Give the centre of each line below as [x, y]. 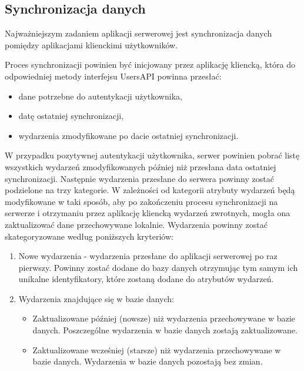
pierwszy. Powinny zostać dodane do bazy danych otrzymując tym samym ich [158, 267]
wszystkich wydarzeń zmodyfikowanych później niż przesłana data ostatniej [141, 166]
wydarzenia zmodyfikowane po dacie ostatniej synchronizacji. [128, 135]
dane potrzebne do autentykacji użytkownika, [100, 96]
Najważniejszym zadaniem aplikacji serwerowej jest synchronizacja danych [138, 33]
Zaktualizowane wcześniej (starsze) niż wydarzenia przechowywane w [157, 350]
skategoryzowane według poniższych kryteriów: [89, 236]
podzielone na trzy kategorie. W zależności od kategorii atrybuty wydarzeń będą [150, 190]
